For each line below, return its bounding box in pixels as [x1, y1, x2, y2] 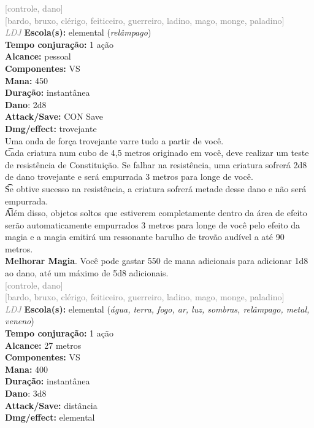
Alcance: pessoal [5, 50, 71, 63]
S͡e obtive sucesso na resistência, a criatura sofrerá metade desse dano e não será [5, 182, 307, 195]
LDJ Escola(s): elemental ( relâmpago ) [5, 26, 151, 39]
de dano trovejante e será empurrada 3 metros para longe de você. [5, 170, 253, 183]
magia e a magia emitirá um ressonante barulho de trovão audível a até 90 [5, 230, 285, 243]
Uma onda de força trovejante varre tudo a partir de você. [5, 134, 224, 147]
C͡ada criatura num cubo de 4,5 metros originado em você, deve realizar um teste [5, 146, 309, 159]
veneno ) [5, 314, 34, 327]
